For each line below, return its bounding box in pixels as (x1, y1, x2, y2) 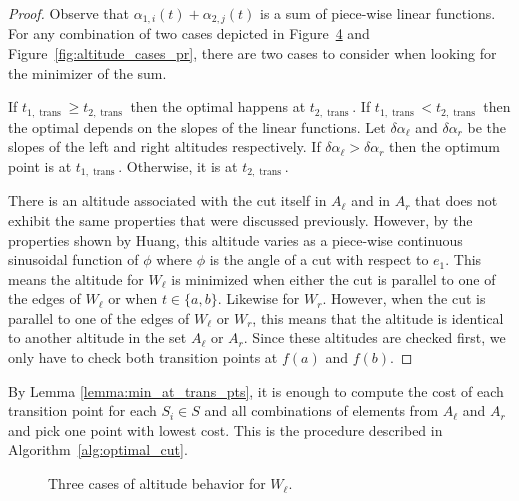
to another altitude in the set (8, 327, 187, 348)
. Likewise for (217, 288, 300, 309)
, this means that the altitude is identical (252, 307, 504, 328)
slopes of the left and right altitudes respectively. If (8, 136, 321, 157)
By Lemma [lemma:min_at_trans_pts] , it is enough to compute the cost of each (8, 380, 504, 401)
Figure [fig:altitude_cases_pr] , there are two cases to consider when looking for (8, 43, 497, 64)
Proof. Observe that (8, 3, 130, 23)
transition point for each (8, 400, 157, 421)
